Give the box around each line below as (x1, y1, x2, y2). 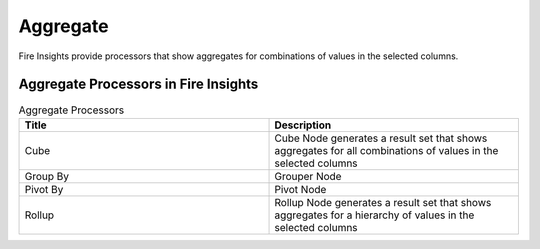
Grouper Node (274, 169, 342, 183)
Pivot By (24, 182, 64, 196)
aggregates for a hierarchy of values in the (274, 208, 475, 222)
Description (274, 118, 332, 132)
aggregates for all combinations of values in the (274, 143, 499, 157)
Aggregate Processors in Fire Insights (18, 76, 259, 93)
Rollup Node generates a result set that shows (274, 195, 492, 209)
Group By (24, 169, 70, 183)
